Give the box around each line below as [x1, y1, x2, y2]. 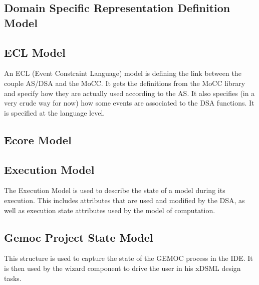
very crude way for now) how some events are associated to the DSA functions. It [4, 98, 254, 108]
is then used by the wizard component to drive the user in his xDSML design [4, 262, 241, 273]
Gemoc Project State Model [4, 229, 153, 245]
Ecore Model [4, 132, 72, 147]
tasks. [4, 272, 22, 283]
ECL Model [4, 44, 66, 60]
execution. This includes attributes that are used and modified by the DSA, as [4, 195, 245, 205]
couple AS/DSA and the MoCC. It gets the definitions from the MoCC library [4, 77, 245, 88]
